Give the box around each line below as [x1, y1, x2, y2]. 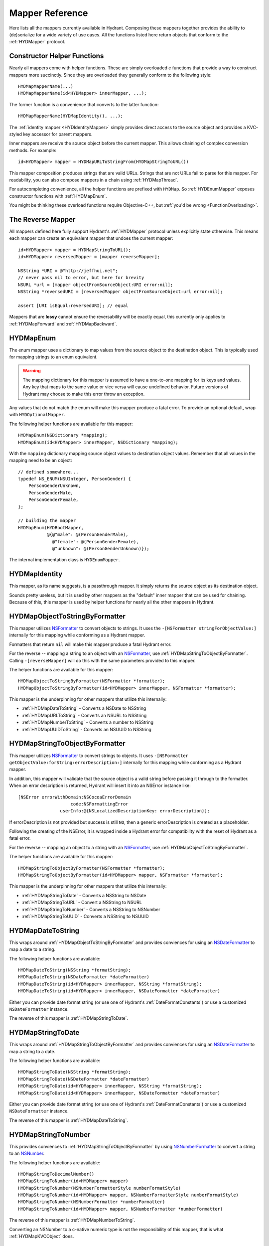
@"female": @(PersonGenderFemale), [52, 539, 139, 544]
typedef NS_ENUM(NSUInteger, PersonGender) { [18, 476, 132, 482]
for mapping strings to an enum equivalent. [9, 354, 98, 360]
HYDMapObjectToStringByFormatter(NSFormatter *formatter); [18, 678, 165, 684]
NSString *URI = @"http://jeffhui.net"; [18, 268, 118, 274]
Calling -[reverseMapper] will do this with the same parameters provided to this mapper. [9, 657, 196, 663]
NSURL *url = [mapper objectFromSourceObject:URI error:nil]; [18, 282, 173, 288]
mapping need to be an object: [9, 458, 72, 464]
